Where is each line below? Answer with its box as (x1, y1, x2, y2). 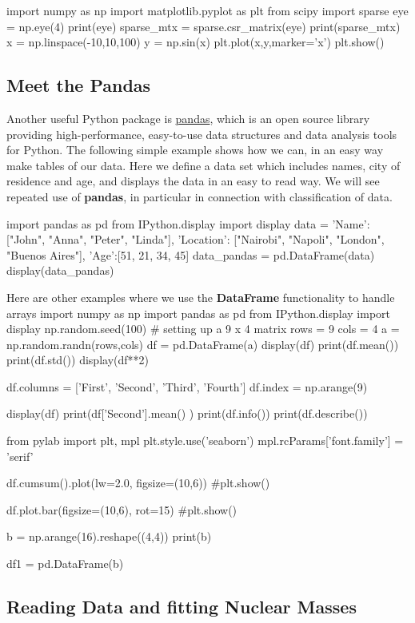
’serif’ (6, 447, 34, 464)
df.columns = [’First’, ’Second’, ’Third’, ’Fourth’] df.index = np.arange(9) (6, 378, 368, 395)
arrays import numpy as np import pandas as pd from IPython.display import (6, 304, 391, 321)
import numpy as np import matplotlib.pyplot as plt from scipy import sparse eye (6, 2, 409, 18)
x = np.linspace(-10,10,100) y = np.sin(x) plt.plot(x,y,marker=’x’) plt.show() (6, 34, 385, 50)
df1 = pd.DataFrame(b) (6, 555, 124, 572)
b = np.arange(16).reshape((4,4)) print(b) (6, 528, 212, 545)
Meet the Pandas (6, 73, 151, 97)
